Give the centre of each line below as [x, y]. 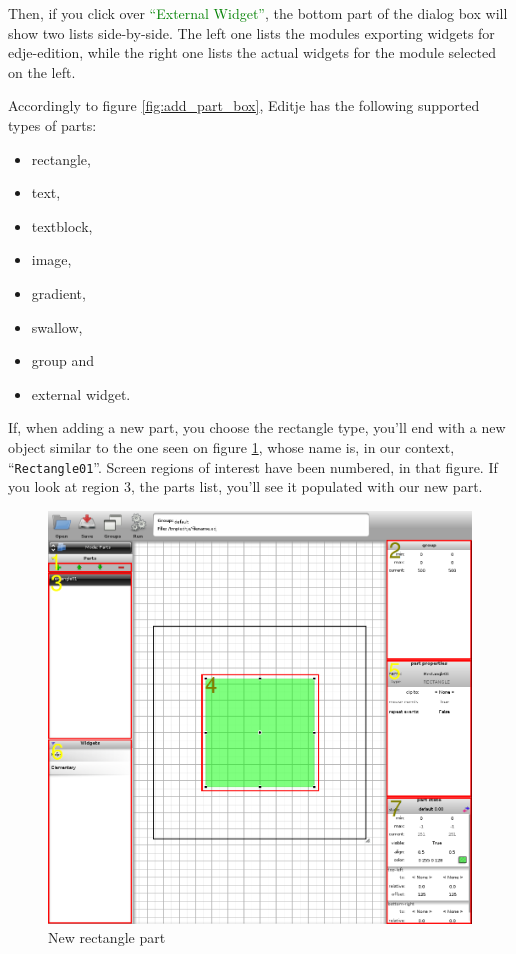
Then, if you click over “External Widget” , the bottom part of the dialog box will [258, 13]
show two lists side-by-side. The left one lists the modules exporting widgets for [251, 32]
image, [51, 259]
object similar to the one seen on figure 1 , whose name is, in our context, [231, 446]
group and [63, 360]
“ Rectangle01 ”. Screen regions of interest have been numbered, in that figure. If [253, 466]
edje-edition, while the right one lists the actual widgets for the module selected [252, 52]
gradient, [58, 292]
